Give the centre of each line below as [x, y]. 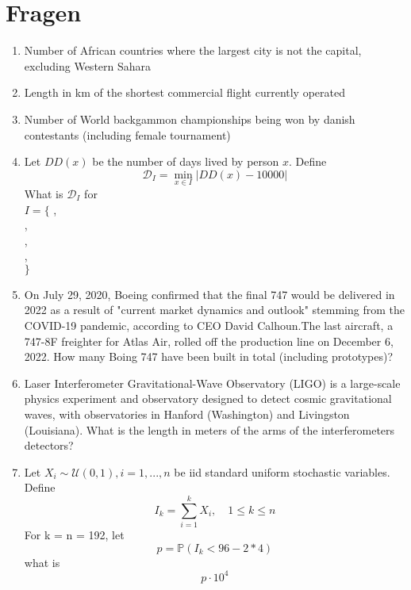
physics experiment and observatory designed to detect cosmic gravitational [208, 398]
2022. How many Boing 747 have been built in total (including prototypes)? [209, 356]
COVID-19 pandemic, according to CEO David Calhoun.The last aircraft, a [209, 326]
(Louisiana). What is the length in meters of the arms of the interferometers [209, 429]
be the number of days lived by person [186, 161]
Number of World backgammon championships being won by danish [190, 119]
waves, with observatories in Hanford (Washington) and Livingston [187, 414]
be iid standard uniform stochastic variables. [282, 471]
